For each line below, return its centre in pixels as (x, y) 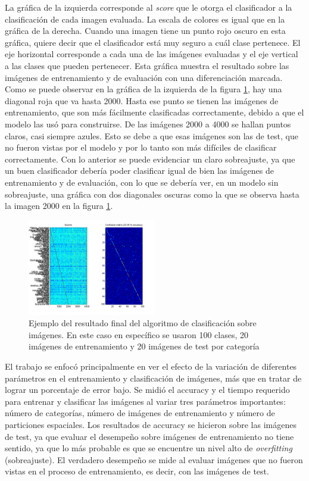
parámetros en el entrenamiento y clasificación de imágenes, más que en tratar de (153, 378)
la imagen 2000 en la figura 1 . (59, 206)
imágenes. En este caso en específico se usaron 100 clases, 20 (139, 334)
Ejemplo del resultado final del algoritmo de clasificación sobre (143, 323)
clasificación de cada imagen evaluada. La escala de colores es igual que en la (145, 19)
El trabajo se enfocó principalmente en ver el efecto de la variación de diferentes (151, 366)
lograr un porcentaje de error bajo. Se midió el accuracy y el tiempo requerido (147, 390)
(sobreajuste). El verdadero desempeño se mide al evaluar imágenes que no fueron (154, 459)
